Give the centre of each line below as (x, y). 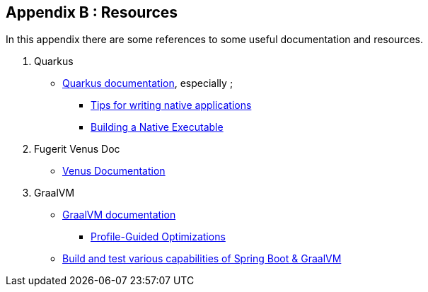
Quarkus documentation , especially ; (148, 83)
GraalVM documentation (119, 215)
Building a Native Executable (157, 127)
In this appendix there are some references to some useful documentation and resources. (215, 40)
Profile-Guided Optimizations (158, 237)
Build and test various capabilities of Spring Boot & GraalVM (202, 259)
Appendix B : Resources (92, 12)
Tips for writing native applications (171, 105)
